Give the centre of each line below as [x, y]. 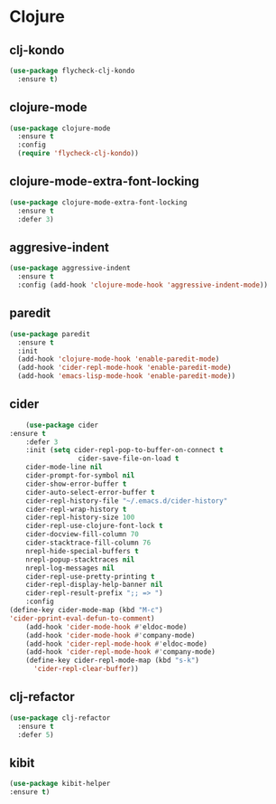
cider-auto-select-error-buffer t [90, 492]
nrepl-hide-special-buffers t [83, 551]
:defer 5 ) [36, 734]
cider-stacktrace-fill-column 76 [88, 543]
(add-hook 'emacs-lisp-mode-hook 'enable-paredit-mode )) [127, 376]
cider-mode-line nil [64, 468]
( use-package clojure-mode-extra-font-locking [98, 202]
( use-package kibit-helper [60, 784]
